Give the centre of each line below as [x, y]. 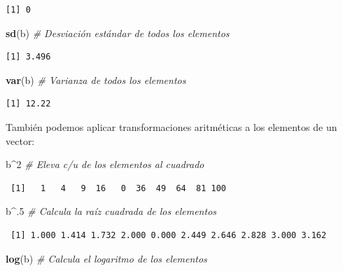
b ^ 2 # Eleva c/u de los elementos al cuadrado [105, 164]
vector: [20, 140]
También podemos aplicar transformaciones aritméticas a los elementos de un [171, 126]
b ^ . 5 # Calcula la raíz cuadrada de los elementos [111, 211]
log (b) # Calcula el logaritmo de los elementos [106, 258]
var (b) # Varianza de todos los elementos [96, 79]
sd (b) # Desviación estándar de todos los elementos [118, 33]
